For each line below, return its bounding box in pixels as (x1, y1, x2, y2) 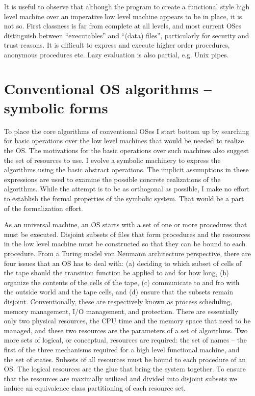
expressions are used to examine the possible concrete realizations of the (4, 174, 221, 184)
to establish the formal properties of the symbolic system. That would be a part (4, 193, 244, 204)
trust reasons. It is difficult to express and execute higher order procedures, (4, 40, 230, 50)
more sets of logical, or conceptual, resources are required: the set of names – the (4, 335, 247, 345)
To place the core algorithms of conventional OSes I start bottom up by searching (4, 126, 250, 136)
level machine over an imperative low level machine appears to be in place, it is (4, 11, 242, 21)
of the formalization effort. (4, 203, 83, 213)
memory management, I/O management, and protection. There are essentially (4, 306, 238, 316)
